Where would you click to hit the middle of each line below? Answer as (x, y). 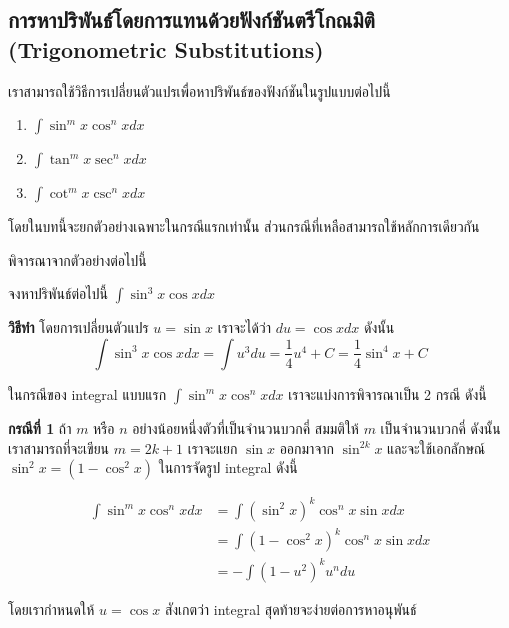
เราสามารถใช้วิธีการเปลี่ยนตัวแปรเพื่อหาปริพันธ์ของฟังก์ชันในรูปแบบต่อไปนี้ (199, 90)
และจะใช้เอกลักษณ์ (436, 447)
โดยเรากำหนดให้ (51, 608)
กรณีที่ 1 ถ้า (40, 427)
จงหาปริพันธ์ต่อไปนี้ (58, 293)
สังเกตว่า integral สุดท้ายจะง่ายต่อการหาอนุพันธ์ (290, 608)
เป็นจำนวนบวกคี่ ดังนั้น (440, 427)
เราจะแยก (212, 447)
